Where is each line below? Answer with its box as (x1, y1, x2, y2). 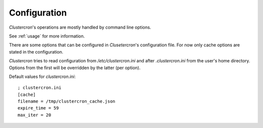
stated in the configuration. (9, 49, 63, 55)
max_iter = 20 (18, 112, 51, 118)
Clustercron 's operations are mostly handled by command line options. (9, 24, 151, 30)
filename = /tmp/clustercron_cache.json (18, 99, 115, 104)
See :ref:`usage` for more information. (9, 33, 85, 39)
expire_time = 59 (18, 105, 59, 111)
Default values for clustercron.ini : (9, 73, 76, 79)
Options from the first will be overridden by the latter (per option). (9, 65, 141, 71)
